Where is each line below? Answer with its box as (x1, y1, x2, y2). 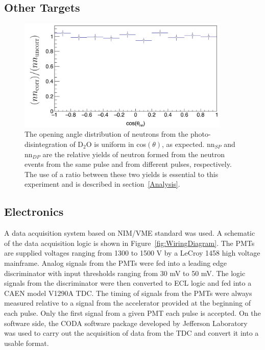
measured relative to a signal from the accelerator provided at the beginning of (4, 297, 251, 308)
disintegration (25, 138, 67, 149)
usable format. (4, 337, 49, 348)
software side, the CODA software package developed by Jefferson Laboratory (4, 317, 248, 328)
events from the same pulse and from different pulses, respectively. (25, 159, 232, 169)
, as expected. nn (162, 138, 215, 149)
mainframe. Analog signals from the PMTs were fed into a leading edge (4, 257, 227, 268)
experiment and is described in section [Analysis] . (25, 179, 180, 189)
